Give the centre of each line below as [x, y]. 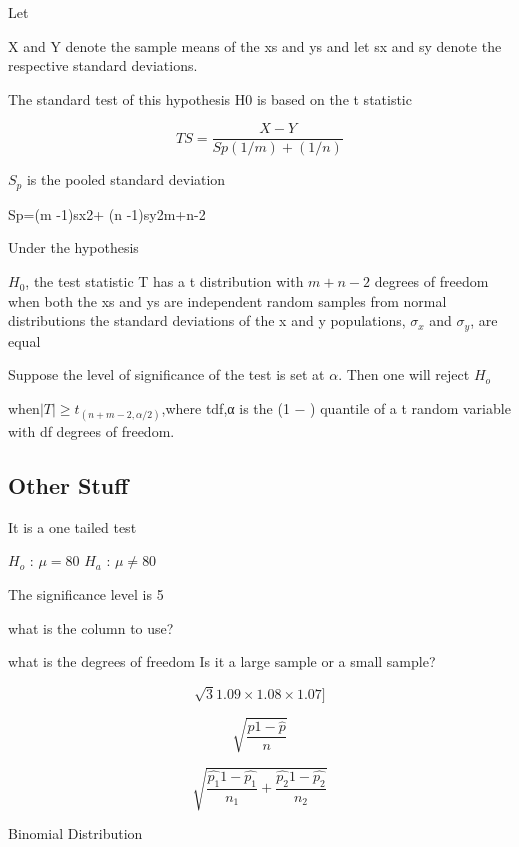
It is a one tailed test [72, 526]
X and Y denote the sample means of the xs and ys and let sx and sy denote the [255, 45]
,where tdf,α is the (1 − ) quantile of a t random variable [336, 407]
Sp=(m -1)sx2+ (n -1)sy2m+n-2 [107, 213]
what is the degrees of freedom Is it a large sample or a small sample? [222, 661]
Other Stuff [68, 485]
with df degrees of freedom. [91, 431]
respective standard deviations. [103, 65]
